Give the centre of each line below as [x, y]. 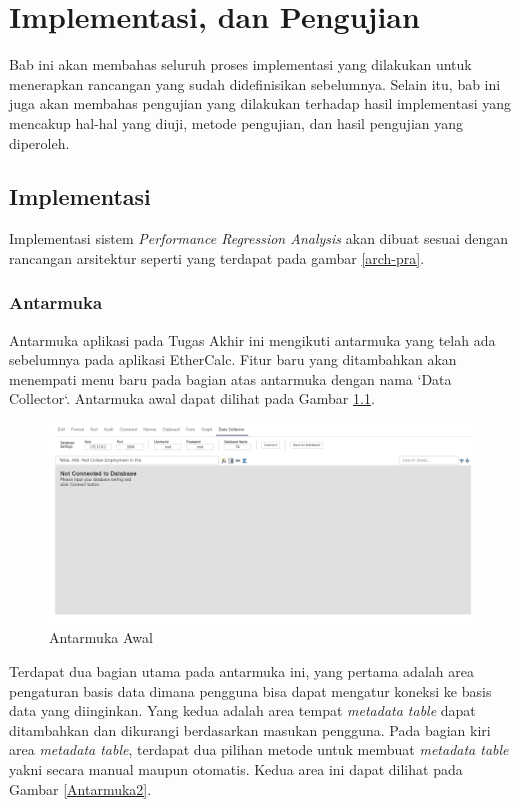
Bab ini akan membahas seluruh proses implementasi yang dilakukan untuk [240, 64]
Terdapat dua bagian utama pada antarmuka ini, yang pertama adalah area [241, 671]
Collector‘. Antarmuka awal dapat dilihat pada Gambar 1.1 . [192, 398]
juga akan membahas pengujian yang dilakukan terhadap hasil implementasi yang [260, 103]
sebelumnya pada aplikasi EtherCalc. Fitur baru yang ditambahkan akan [233, 359]
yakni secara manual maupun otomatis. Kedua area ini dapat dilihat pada [236, 769]
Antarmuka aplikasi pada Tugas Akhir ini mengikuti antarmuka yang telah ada [252, 339]
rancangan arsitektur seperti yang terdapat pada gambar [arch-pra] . [217, 257]
